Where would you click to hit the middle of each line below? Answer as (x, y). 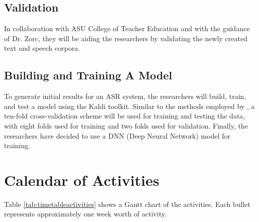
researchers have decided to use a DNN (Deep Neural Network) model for (117, 135)
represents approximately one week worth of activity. (85, 214)
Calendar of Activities (82, 180)
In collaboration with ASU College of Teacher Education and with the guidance (127, 28)
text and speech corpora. (42, 48)
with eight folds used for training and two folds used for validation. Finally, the (126, 125)
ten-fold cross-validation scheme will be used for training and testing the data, (125, 116)
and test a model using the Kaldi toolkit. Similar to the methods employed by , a (129, 106)
